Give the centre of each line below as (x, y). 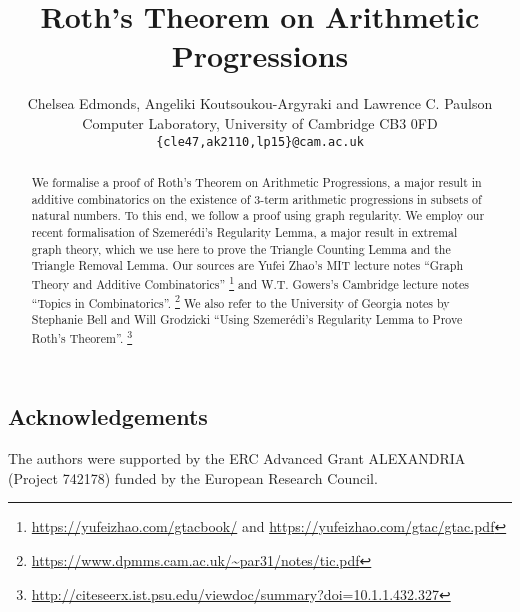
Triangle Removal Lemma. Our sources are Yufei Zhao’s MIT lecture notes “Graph (247, 265)
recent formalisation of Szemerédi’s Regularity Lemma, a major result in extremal (244, 231)
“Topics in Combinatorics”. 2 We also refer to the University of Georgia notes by (240, 301)
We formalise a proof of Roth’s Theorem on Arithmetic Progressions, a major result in (256, 181)
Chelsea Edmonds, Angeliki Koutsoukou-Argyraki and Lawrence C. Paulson (260, 103)
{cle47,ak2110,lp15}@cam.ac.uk (260, 141)
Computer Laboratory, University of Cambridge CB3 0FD (260, 122)
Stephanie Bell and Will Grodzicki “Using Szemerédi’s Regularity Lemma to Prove (247, 319)
